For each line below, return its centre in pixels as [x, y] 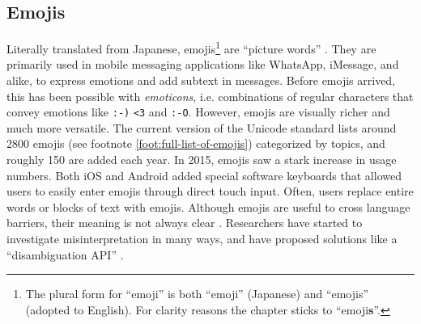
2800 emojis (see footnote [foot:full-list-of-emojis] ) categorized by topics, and [196, 143]
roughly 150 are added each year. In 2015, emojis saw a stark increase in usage [202, 160]
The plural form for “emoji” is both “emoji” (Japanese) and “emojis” [197, 294]
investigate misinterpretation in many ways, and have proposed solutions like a [202, 239]
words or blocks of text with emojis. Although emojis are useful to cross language [208, 206]
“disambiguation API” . [65, 254]
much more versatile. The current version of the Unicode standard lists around [202, 127]
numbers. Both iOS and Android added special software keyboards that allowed [204, 175]
